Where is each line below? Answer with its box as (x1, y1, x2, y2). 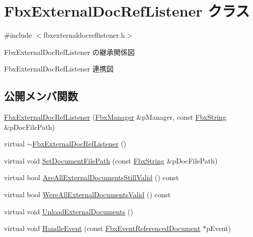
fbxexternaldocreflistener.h (43, 30, 125, 40)
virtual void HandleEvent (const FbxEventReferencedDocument (4, 223, 201, 233)
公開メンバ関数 (4, 88, 78, 104)
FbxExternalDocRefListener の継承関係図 (4, 46, 135, 57)
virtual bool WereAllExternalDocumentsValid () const (4, 189, 171, 200)
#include (4, 30, 32, 40)
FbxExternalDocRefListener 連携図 (4, 63, 114, 74)
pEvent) (206, 223, 231, 233)
